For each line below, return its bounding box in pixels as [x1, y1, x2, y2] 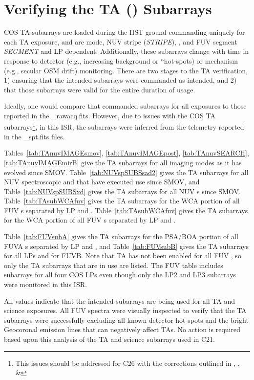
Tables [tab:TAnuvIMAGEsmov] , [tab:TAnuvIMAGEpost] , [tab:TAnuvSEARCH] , [4, 148, 249, 158]
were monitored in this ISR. [4, 279, 87, 290]
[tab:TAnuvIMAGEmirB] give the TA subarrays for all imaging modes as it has [4, 157, 242, 167]
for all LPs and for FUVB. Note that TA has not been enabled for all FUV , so [4, 250, 241, 261]
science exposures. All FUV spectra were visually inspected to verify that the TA [4, 305, 247, 315]
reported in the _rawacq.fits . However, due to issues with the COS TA [4, 110, 215, 120]
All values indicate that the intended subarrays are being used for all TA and [4, 295, 235, 306]
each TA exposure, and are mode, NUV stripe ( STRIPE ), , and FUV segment [4, 36, 237, 46]
